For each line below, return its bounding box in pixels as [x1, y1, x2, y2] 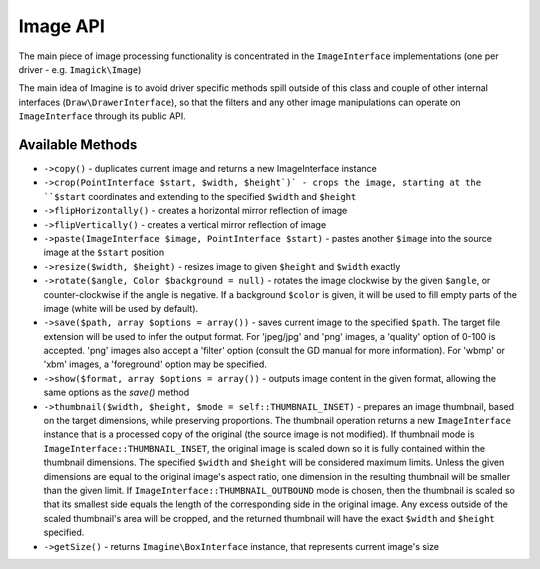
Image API [18, 15, 105, 37]
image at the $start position [43, 246, 165, 259]
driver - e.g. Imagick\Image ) [18, 63, 142, 75]
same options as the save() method [43, 386, 190, 399]
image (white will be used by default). [43, 302, 199, 314]
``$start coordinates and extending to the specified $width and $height [43, 190, 357, 202]
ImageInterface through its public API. [18, 110, 187, 122]
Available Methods [18, 136, 138, 153]
